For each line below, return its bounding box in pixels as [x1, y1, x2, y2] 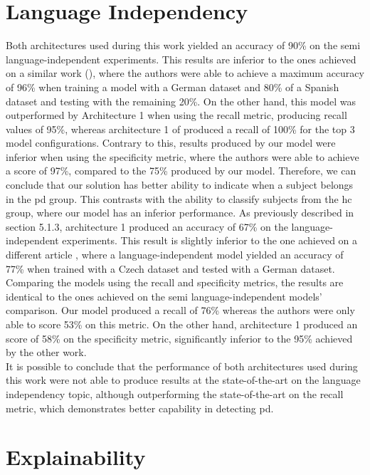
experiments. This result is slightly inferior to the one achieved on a [62, 233, 358, 248]
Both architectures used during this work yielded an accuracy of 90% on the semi [6, 38, 361, 53]
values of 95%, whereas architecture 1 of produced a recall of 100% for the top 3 [6, 121, 355, 136]
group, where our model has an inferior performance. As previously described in [6, 205, 354, 220]
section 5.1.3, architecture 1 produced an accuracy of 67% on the [6, 219, 288, 234]
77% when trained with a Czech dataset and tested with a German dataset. [6, 261, 335, 276]
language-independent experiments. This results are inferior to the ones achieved [6, 51, 356, 66]
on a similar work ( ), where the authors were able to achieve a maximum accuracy [6, 66, 364, 80]
